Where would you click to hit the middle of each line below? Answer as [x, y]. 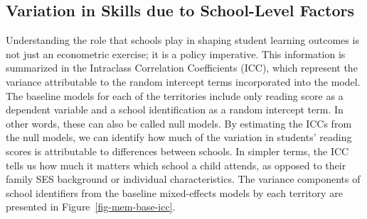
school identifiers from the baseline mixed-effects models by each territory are [174, 192]
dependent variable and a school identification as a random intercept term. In [175, 109]
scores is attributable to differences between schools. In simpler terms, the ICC [177, 151]
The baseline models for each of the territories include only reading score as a [175, 95]
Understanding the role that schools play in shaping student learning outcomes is [182, 40]
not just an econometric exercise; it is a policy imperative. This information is [176, 54]
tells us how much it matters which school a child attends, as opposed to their [176, 165]
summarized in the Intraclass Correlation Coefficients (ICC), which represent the [182, 68]
